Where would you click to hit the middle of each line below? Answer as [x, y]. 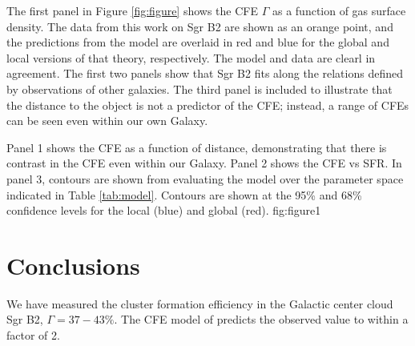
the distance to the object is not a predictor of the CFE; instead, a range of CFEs [208, 105]
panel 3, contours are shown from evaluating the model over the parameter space [205, 178]
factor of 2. [33, 335]
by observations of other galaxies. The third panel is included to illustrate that [199, 89]
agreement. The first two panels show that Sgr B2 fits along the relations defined [205, 73]
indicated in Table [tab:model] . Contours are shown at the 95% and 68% [184, 194]
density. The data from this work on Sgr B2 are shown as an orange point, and [200, 26]
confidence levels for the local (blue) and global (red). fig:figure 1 [164, 210]
